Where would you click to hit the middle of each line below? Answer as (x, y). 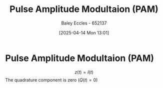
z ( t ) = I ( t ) (84, 72)
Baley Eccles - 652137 (84, 23)
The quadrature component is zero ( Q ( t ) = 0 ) (51, 80)
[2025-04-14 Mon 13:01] (84, 32)
